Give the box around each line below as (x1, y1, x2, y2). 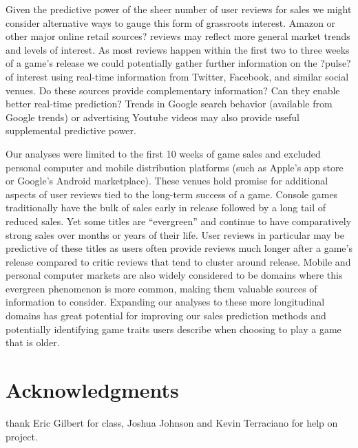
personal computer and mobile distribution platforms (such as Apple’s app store (6, 160, 344, 174)
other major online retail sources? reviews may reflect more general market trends (6, 29, 350, 43)
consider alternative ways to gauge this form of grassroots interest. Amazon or (6, 15, 336, 30)
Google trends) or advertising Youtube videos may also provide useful (6, 109, 299, 124)
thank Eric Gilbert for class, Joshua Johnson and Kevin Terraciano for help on (6, 415, 338, 429)
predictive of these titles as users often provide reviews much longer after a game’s (6, 241, 352, 255)
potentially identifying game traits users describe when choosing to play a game (6, 321, 341, 336)
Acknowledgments (6, 376, 179, 404)
